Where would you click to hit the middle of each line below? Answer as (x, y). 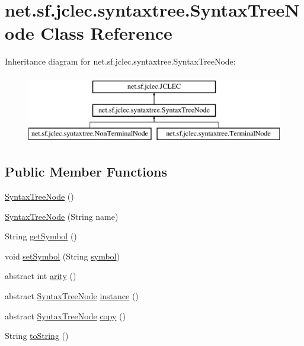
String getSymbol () (41, 236)
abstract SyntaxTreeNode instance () (72, 296)
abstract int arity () (41, 276)
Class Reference (106, 33)
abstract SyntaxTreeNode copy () (65, 315)
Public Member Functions (86, 172)
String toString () (37, 336)
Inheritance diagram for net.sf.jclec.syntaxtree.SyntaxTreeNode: (120, 61)
